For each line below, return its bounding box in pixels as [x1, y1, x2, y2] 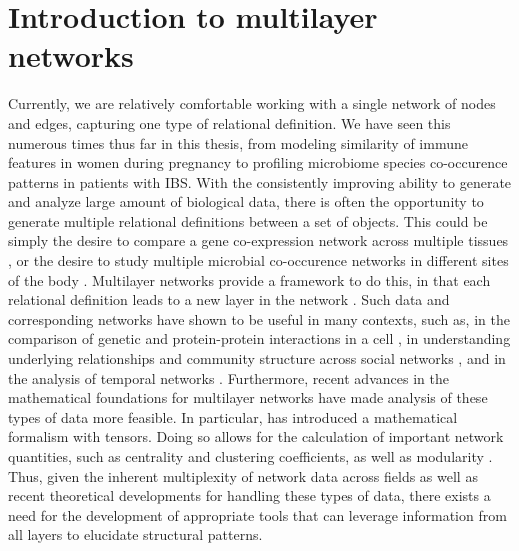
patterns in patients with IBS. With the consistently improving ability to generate [8, 171, 512, 192]
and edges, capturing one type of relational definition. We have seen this [8, 112, 451, 133]
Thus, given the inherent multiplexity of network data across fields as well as [8, 465, 478, 486]
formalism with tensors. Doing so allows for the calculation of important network [8, 426, 504, 447]
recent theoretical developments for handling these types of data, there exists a [8, 485, 491, 506]
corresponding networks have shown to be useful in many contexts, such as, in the [8, 308, 510, 329]
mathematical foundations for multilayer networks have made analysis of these [8, 387, 488, 408]
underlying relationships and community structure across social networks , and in [8, 348, 506, 369]
